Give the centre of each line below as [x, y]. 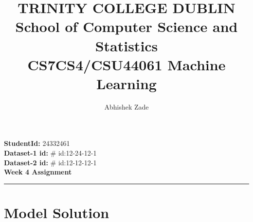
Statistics [126, 45]
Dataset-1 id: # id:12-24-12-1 [50, 153]
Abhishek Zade [126, 106]
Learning [126, 83]
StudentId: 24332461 [37, 143]
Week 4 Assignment [38, 172]
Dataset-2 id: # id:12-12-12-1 [50, 162]
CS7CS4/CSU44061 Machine [126, 64]
